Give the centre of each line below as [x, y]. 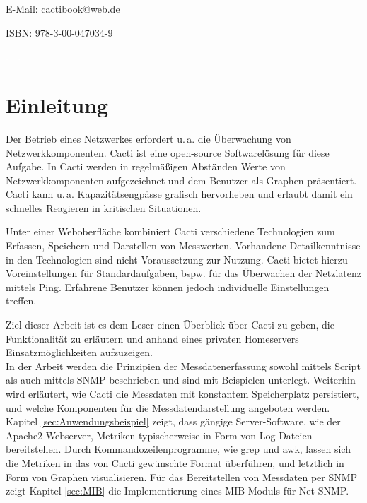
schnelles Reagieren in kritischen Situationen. [104, 207]
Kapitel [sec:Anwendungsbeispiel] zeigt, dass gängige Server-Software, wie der [173, 421]
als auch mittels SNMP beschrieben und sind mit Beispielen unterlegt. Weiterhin [181, 380]
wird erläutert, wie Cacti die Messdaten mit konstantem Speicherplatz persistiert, [182, 393]
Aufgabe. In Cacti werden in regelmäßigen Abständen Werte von [146, 166]
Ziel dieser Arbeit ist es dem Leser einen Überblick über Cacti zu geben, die [170, 325]
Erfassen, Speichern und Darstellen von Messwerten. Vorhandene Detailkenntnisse [183, 245]
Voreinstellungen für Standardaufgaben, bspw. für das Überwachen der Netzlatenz [183, 273]
